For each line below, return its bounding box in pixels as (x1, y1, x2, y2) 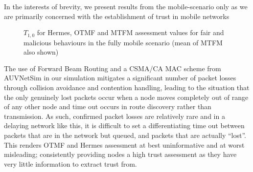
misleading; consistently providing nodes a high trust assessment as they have (4, 149, 237, 159)
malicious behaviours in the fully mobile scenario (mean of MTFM (23, 37, 223, 47)
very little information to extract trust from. (4, 158, 137, 169)
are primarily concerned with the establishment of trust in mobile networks (4, 11, 230, 21)
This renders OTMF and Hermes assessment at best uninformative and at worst (4, 139, 245, 150)
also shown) (23, 47, 59, 57)
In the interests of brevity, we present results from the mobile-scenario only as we (4, 1, 248, 11)
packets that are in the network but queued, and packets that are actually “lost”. (4, 130, 246, 140)
